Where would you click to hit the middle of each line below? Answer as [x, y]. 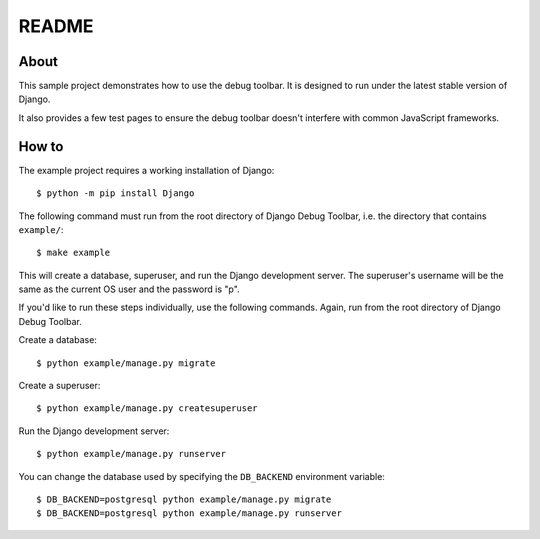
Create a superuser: [59, 386]
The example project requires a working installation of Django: [146, 170]
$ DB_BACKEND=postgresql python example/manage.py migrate [184, 499]
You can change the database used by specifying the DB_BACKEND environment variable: [201, 476]
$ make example [73, 253]
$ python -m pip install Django [115, 193]
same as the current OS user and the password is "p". [129, 289]
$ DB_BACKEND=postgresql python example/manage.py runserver [189, 513]
